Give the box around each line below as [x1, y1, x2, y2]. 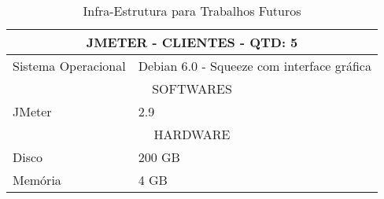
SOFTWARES [152, 79, 232, 98]
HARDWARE [153, 125, 231, 143]
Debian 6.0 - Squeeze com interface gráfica [138, 57, 371, 75]
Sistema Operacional [13, 57, 126, 75]
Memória [13, 171, 61, 189]
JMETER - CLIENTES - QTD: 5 [86, 33, 298, 51]
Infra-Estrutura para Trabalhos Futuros [83, 2, 301, 20]
